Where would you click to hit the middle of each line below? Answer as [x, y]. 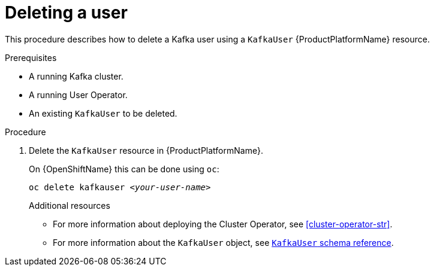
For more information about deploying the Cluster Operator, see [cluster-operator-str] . [223, 224]
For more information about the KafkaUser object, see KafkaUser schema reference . [223, 242]
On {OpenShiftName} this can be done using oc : [124, 169]
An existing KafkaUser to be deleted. [103, 113]
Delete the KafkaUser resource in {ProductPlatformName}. [146, 150]
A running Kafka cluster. [76, 76]
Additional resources [70, 205]
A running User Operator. [78, 95]
